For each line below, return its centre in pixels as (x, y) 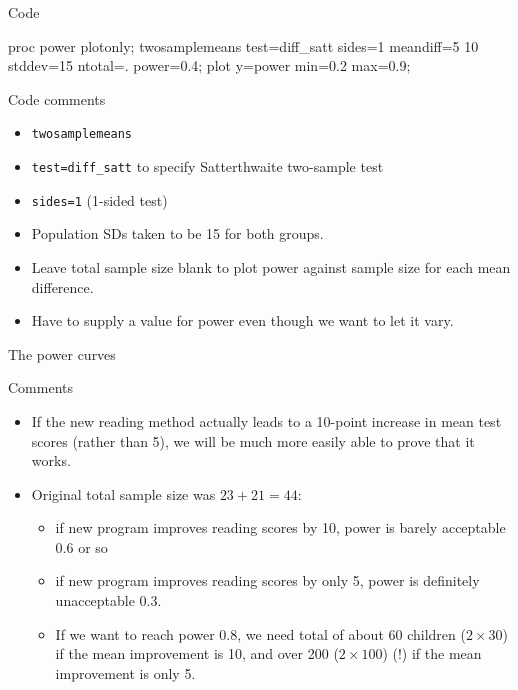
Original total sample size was (123, 493)
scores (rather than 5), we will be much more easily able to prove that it (253, 440)
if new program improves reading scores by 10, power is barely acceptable (280, 527)
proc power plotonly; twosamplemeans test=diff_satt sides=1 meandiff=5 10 (243, 45)
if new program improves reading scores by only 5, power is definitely (267, 580)
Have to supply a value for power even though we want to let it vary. (242, 320)
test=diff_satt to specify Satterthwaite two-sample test (207, 166)
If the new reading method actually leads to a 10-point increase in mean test (266, 420)
